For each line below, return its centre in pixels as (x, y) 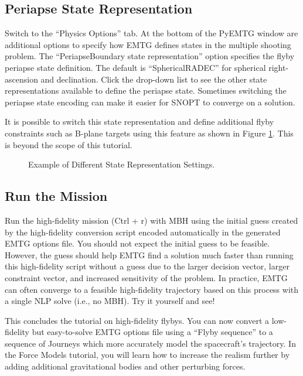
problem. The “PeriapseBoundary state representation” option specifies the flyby (150, 56)
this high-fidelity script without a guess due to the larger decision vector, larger (147, 266)
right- (279, 67)
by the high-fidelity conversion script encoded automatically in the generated (143, 232)
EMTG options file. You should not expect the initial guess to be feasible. (137, 243)
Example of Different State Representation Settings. (122, 164)
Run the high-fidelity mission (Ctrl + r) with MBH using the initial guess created (151, 220)
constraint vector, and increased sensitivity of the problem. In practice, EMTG (146, 277)
